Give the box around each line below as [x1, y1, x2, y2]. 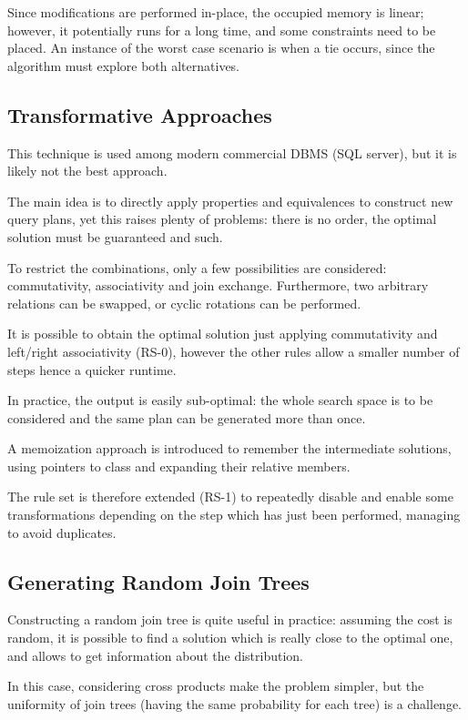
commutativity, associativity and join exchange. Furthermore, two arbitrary [7, 276, 429, 295]
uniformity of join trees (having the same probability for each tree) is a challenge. [7, 694, 462, 713]
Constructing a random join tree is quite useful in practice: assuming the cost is [7, 610, 453, 629]
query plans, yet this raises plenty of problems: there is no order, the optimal [7, 209, 437, 228]
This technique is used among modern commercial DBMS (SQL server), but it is [7, 143, 457, 162]
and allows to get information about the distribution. [7, 645, 304, 664]
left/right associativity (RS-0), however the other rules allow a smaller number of [7, 341, 460, 360]
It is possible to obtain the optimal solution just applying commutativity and [7, 324, 438, 343]
